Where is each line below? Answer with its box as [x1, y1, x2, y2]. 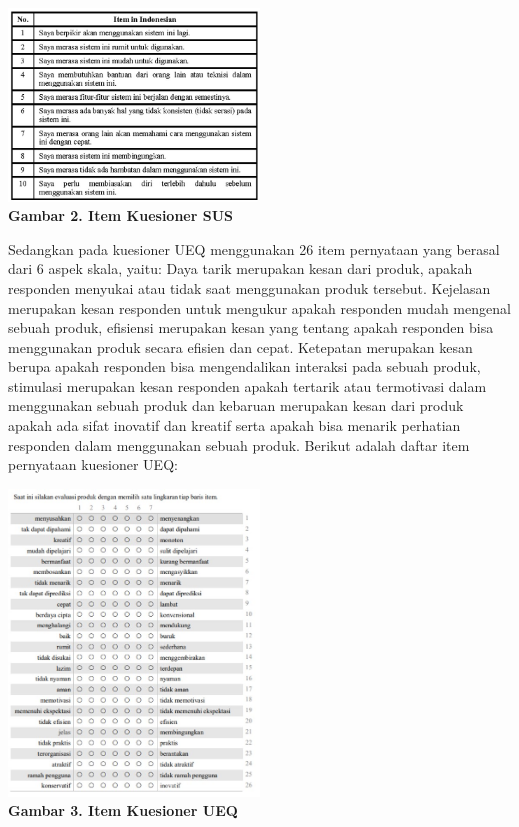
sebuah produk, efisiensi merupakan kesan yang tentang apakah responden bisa [8, 317, 494, 338]
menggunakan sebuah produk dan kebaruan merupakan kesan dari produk [8, 395, 464, 416]
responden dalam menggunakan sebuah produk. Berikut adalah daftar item [8, 434, 470, 455]
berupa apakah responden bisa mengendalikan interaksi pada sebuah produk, [8, 356, 481, 377]
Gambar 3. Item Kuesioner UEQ [8, 800, 238, 821]
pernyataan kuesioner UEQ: [8, 454, 178, 475]
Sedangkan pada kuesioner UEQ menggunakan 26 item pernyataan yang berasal [8, 238, 500, 259]
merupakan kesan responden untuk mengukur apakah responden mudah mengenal [8, 297, 511, 318]
